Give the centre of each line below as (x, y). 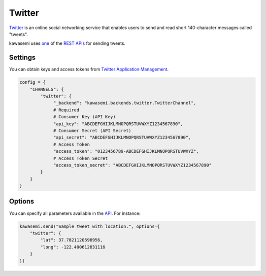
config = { (33, 82)
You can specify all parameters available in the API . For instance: (75, 213)
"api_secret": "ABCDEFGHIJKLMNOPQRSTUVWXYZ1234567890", (122, 138)
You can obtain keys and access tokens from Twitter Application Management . (89, 69)
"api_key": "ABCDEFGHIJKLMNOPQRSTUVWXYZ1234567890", (118, 124)
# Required (66, 110)
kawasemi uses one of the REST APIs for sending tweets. (67, 43)
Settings (22, 57)
